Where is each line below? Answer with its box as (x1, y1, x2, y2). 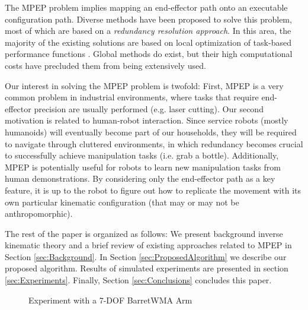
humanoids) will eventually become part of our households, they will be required (5, 125, 297, 138)
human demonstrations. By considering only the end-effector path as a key (5, 172, 275, 185)
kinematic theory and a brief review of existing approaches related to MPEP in (5, 239, 292, 251)
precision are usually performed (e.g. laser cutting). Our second (34, 102, 264, 115)
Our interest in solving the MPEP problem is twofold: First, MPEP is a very (5, 79, 284, 91)
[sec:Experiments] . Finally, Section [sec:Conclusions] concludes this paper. (5, 274, 272, 286)
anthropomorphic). (5, 207, 73, 220)
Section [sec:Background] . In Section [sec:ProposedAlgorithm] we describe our (5, 250, 287, 262)
